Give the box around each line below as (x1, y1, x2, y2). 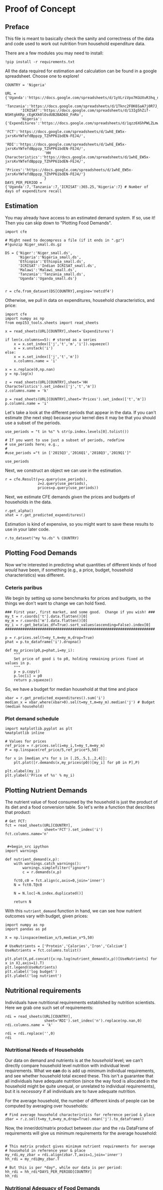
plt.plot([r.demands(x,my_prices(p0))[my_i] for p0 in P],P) (14, 760, 140, 765)
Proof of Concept (5, 3, 76, 15)
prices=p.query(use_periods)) (37, 485, 98, 490)
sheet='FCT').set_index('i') (44, 827, 103, 832)
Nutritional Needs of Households (5, 1046, 84, 1053)
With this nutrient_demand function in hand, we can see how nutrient (5, 908, 142, 914)
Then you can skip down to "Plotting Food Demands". (5, 220, 112, 226)
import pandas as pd (5, 927, 47, 932)
